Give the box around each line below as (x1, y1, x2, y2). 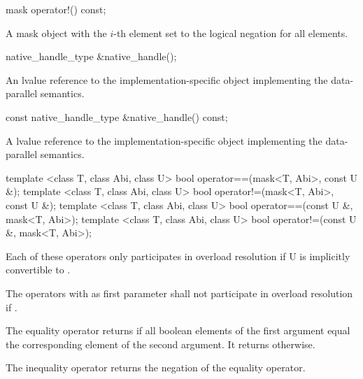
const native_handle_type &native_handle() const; (6, 109, 228, 124)
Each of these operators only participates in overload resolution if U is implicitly (6, 248, 350, 263)
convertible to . (6, 262, 71, 277)
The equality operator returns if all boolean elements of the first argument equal (6, 323, 350, 338)
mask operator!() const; (6, 2, 106, 16)
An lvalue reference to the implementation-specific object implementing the (6, 72, 328, 87)
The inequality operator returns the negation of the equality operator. (6, 360, 306, 375)
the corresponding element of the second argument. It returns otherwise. (6, 336, 315, 351)
